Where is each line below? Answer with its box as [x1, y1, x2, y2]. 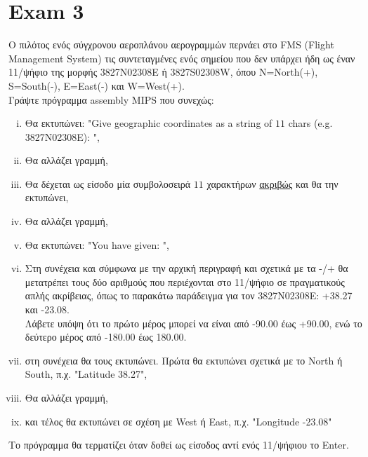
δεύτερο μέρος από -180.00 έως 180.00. [25, 329, 187, 344]
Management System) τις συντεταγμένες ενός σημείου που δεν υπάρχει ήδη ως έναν [8, 50, 355, 65]
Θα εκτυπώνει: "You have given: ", [25, 237, 169, 252]
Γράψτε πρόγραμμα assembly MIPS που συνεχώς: [8, 92, 214, 107]
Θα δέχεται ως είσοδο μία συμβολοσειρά [25, 176, 191, 191]
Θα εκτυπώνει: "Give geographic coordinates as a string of [25, 116, 272, 130]
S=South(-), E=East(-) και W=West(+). [8, 78, 185, 93]
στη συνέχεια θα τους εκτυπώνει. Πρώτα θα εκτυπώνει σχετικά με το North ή [25, 353, 343, 367]
